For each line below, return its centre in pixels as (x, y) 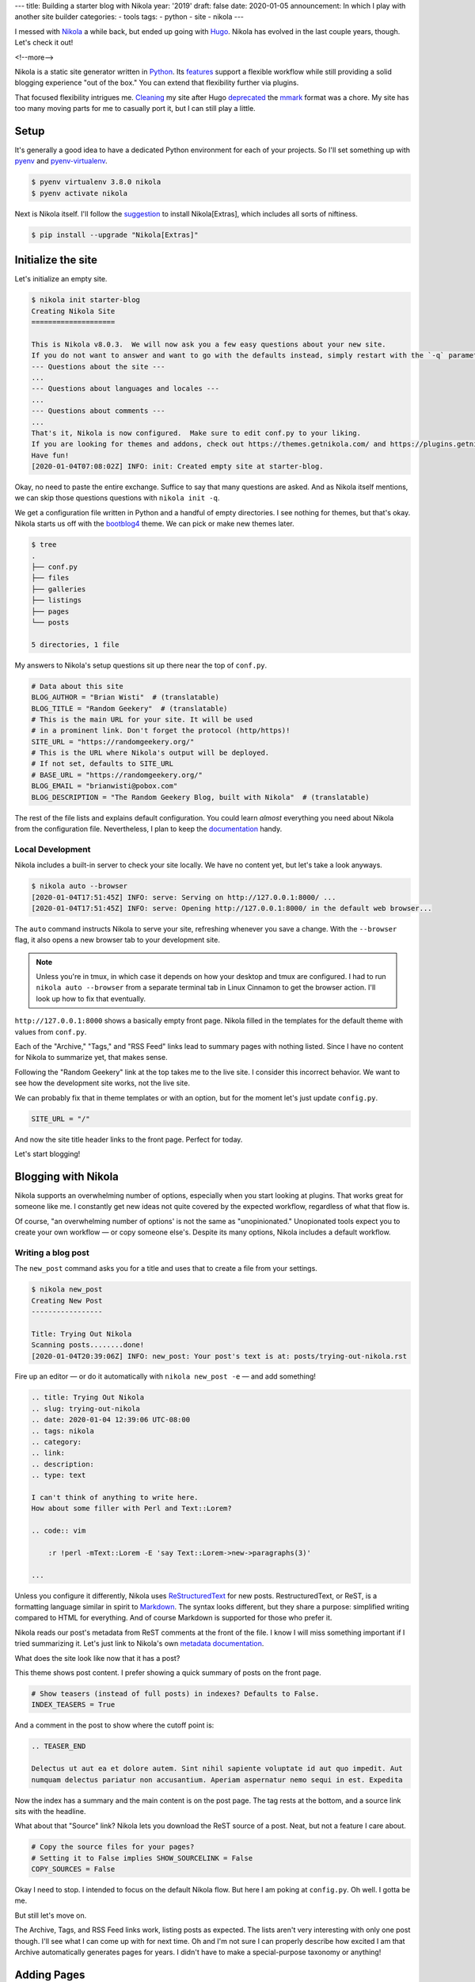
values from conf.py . (51, 1031)
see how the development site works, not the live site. (102, 1083)
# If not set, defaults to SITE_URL (103, 764)
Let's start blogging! (47, 1154)
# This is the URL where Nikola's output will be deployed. (150, 753)
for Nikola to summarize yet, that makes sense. (91, 1058)
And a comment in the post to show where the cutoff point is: (114, 1725)
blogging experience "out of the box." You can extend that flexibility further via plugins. (157, 82)
